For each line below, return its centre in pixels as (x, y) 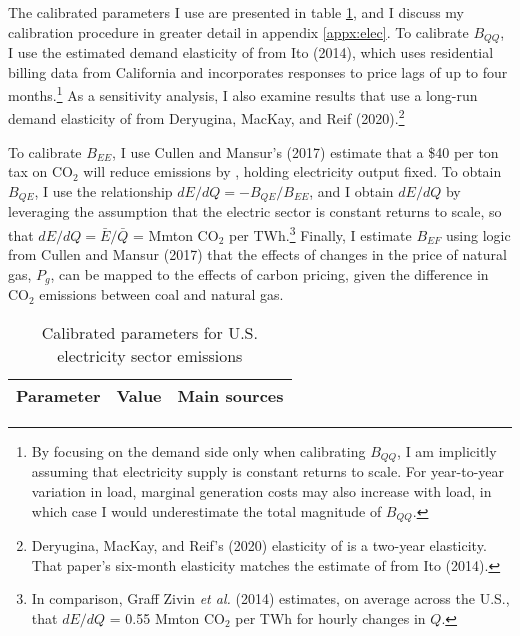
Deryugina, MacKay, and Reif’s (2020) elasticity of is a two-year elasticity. (259, 544)
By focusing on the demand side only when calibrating (198, 450)
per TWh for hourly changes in (330, 617)
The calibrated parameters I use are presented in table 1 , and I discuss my (236, 12)
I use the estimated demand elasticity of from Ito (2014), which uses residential (251, 52)
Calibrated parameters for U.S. (149, 332)
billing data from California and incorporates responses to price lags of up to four (258, 71)
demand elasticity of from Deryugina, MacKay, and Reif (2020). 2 (206, 117)
